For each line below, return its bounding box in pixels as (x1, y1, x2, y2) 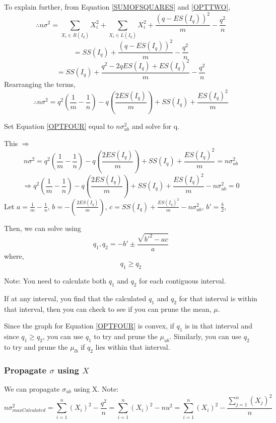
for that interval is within (179, 293, 257, 303)
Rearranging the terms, (4, 78, 76, 89)
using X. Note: (74, 383, 119, 394)
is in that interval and (185, 320, 252, 331)
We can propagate (4, 383, 60, 394)
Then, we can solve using (4, 222, 81, 233)
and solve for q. (131, 120, 179, 131)
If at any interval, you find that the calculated (4, 293, 147, 303)
